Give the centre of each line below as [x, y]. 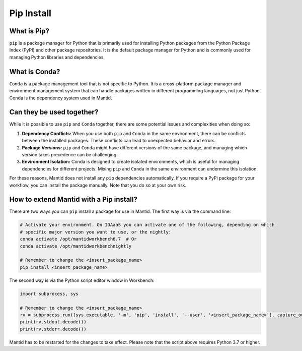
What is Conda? [35, 71]
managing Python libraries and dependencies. [57, 57]
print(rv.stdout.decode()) [53, 322]
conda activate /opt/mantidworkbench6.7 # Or [78, 239]
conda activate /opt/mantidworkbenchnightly [76, 246]
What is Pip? [29, 31]
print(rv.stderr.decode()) [53, 329]
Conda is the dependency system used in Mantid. [61, 98]
